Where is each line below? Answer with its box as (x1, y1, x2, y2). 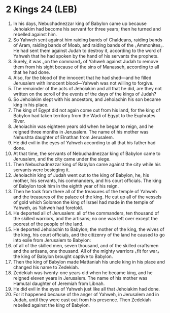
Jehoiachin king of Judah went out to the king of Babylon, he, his (13, 172, 149, 178)
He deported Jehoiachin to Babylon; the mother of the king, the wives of (13, 226, 164, 232)
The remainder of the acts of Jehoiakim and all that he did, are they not (13, 85, 162, 91)
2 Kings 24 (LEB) (6, 4, 78, 15)
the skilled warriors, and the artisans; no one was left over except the (13, 215, 158, 221)
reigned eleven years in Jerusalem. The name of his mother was (13, 275, 148, 281)
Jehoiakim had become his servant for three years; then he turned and (13, 25, 161, 32)
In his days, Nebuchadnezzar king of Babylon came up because (13, 20, 147, 27)
